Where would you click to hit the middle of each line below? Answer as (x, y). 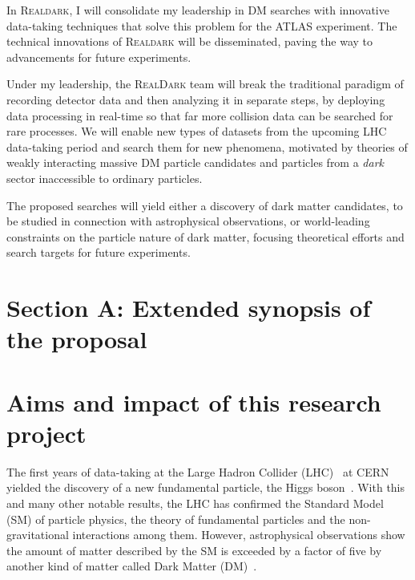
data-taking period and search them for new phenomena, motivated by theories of (207, 146)
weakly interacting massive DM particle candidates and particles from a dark (195, 162)
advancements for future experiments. (99, 57)
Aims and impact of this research (194, 402)
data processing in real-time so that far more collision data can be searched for (200, 115)
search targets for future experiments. (99, 252)
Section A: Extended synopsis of (189, 308)
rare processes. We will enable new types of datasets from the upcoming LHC (197, 131)
